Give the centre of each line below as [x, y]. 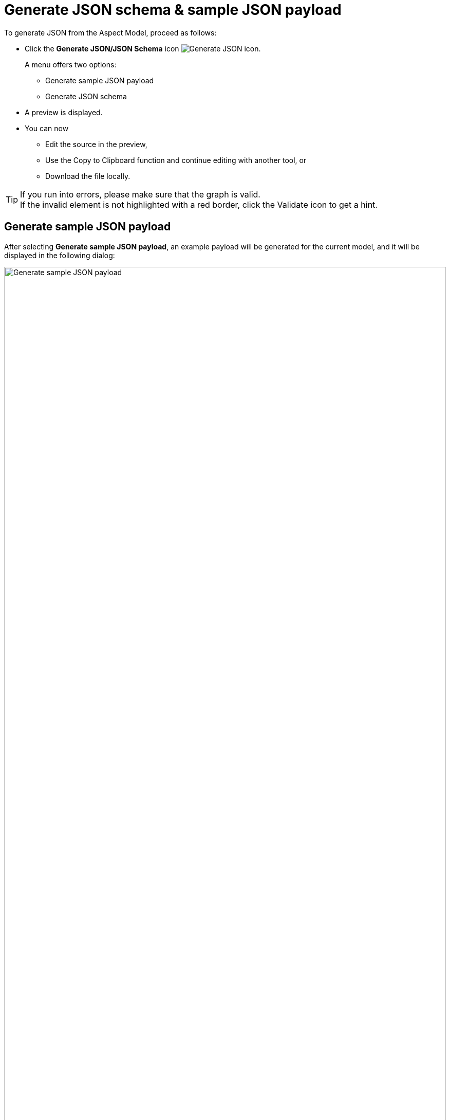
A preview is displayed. [64, 112]
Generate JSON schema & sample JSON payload [173, 10]
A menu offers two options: [71, 64]
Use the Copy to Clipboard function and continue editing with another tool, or [176, 160]
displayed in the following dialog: [60, 255]
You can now [47, 128]
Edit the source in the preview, [96, 144]
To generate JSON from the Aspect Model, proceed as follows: [110, 32]
